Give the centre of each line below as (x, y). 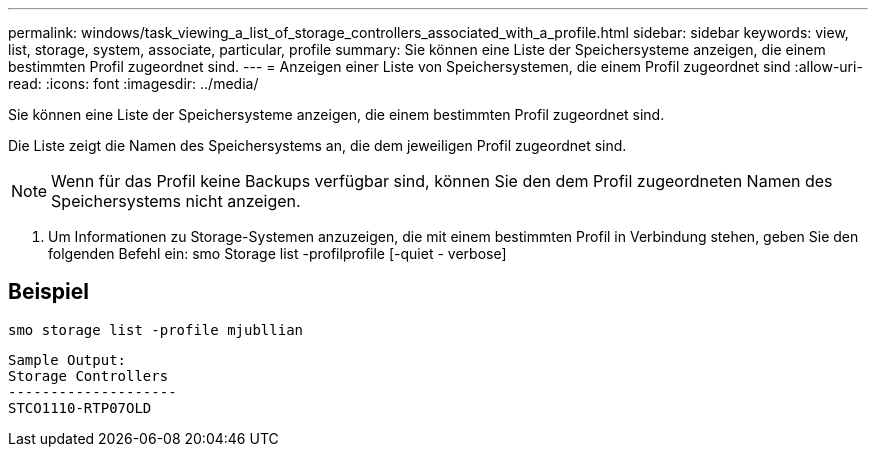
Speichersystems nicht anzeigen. (176, 201)
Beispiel (48, 292)
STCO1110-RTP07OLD (80, 407)
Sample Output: (67, 359)
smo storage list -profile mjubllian (156, 329)
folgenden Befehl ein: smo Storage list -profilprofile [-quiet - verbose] (277, 253)
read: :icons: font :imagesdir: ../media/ (133, 83)
